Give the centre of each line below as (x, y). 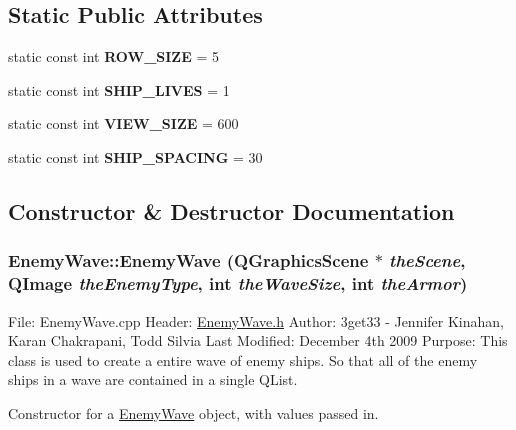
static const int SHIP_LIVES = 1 (119, 89)
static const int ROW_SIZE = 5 (113, 56)
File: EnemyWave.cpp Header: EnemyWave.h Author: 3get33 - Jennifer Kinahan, (256, 320)
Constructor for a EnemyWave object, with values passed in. (193, 412)
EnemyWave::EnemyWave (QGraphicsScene (188, 260)
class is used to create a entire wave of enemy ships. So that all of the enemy (243, 359)
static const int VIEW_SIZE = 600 (123, 123)
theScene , (427, 260)
